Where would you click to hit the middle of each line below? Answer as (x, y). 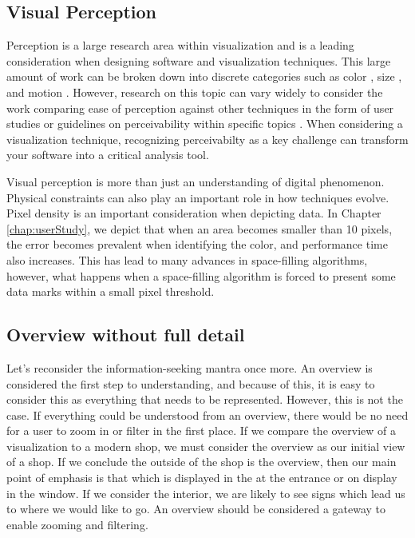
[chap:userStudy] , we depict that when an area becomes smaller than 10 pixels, (200, 228)
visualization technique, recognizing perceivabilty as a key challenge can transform (207, 139)
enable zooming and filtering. (77, 524)
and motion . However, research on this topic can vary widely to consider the (195, 92)
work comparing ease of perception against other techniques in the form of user (200, 108)
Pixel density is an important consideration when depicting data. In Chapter (194, 213)
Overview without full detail (126, 335)
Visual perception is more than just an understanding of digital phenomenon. (196, 181)
